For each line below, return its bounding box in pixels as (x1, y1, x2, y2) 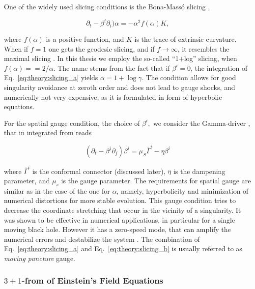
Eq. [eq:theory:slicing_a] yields (4, 72, 98, 83)
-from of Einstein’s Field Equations (22, 274, 164, 286)
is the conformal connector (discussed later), (32, 166, 166, 176)
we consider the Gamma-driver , (153, 117, 250, 128)
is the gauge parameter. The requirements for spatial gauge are (61, 175, 251, 186)
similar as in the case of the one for (4, 185, 110, 196)
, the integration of (191, 62, 248, 73)
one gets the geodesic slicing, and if (48, 43, 155, 54)
